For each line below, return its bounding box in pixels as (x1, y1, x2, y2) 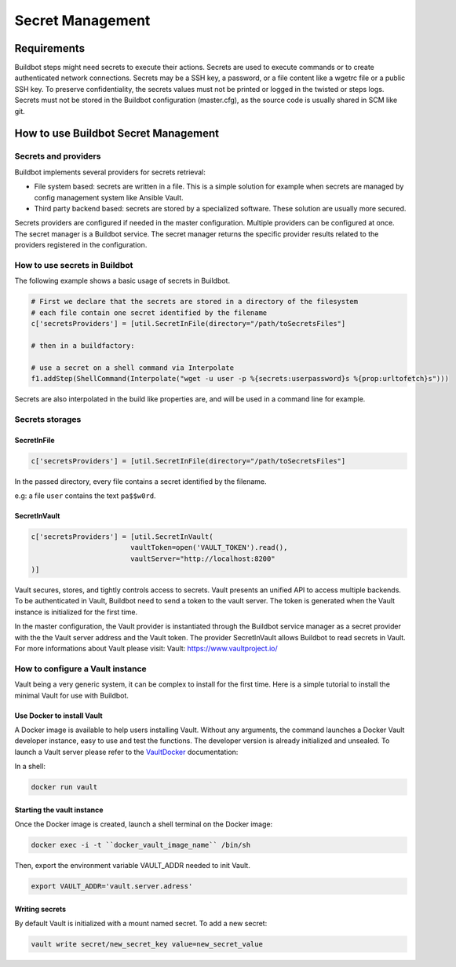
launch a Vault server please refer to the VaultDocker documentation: (14, 747, 239, 756)
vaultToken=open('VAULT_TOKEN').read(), (130, 543, 288, 552)
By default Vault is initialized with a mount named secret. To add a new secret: (14, 918, 268, 928)
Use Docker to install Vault (14, 711, 103, 720)
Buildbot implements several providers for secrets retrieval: (14, 167, 206, 177)
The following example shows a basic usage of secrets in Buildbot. (14, 276, 231, 286)
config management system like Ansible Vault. (34, 192, 184, 202)
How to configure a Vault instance (14, 663, 147, 674)
